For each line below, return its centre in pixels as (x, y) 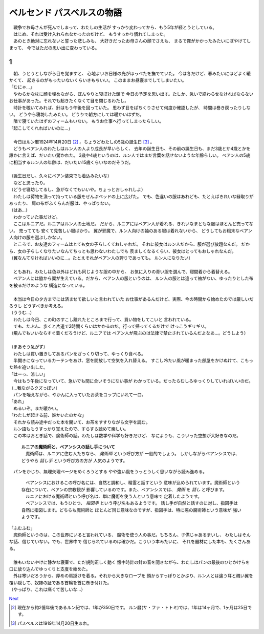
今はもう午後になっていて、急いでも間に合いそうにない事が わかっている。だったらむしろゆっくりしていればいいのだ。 (133, 381)
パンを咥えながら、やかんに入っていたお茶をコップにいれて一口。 (79, 394)
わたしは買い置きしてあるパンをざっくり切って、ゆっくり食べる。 (79, 354)
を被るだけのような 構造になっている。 (48, 285)
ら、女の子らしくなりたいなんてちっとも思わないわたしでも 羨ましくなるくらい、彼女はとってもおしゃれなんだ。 (123, 251)
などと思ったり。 (30, 183)
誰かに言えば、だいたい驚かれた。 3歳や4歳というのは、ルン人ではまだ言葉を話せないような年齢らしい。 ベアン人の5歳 (130, 155)
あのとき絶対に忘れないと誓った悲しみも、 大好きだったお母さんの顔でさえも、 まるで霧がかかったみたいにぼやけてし (132, 41)
